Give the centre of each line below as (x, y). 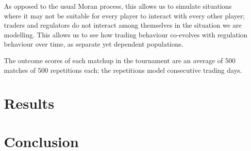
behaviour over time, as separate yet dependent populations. (94, 44)
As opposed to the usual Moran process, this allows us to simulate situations (118, 6)
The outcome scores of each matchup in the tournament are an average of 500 (120, 60)
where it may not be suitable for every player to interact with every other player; (125, 15)
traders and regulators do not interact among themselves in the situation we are (123, 25)
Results (29, 103)
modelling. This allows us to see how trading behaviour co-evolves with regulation (126, 34)
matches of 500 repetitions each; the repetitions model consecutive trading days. (123, 70)
